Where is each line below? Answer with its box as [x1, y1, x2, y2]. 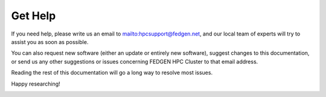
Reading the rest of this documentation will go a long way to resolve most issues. [11, 69, 213, 77]
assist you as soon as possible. [11, 38, 89, 45]
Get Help [11, 9, 56, 22]
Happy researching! [11, 80, 60, 87]
